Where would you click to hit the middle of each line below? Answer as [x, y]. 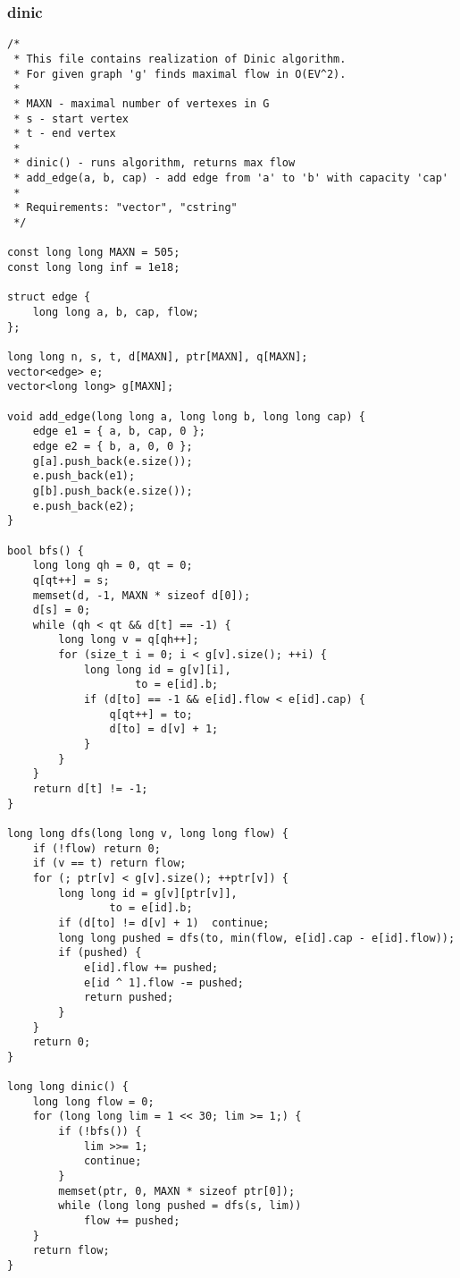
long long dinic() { [68, 1087]
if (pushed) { [100, 953]
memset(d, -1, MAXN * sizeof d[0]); [142, 595]
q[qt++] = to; [151, 714]
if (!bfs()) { [100, 1132]
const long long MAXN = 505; [94, 253]
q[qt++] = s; [71, 580]
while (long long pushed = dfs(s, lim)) [180, 1206]
